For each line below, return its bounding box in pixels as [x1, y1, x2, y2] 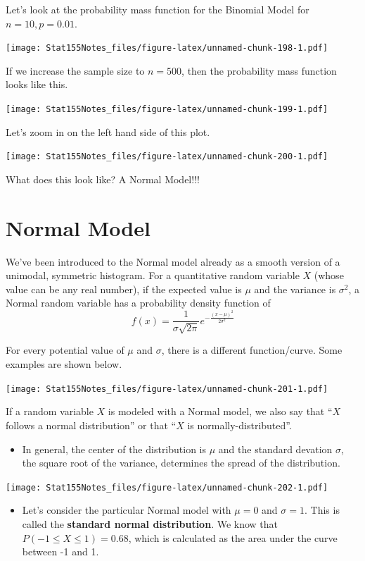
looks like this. [6, 77, 68, 92]
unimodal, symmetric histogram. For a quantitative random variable [6, 268, 300, 283]
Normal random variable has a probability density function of [6, 295, 271, 310]
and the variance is [254, 281, 336, 296]
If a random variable [6, 404, 94, 419]
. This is [304, 503, 340, 517]
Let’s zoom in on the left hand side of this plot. [6, 124, 210, 139]
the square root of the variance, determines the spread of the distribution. [22, 455, 340, 470]
